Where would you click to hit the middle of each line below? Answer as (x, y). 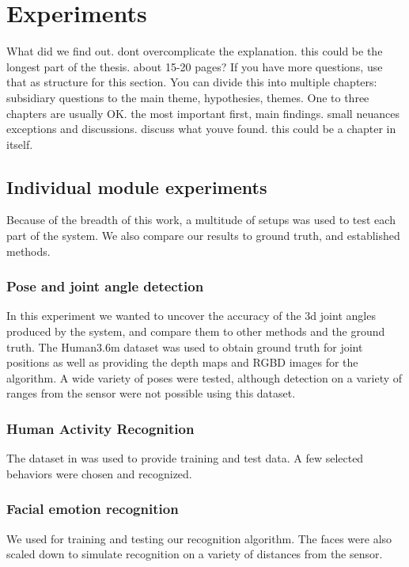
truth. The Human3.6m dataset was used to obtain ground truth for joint (185, 346)
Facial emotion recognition (93, 509)
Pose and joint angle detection (105, 286)
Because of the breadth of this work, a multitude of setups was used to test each (201, 220)
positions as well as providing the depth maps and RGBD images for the (182, 362)
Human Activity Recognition (100, 428)
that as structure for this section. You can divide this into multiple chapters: (192, 82)
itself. (20, 144)
